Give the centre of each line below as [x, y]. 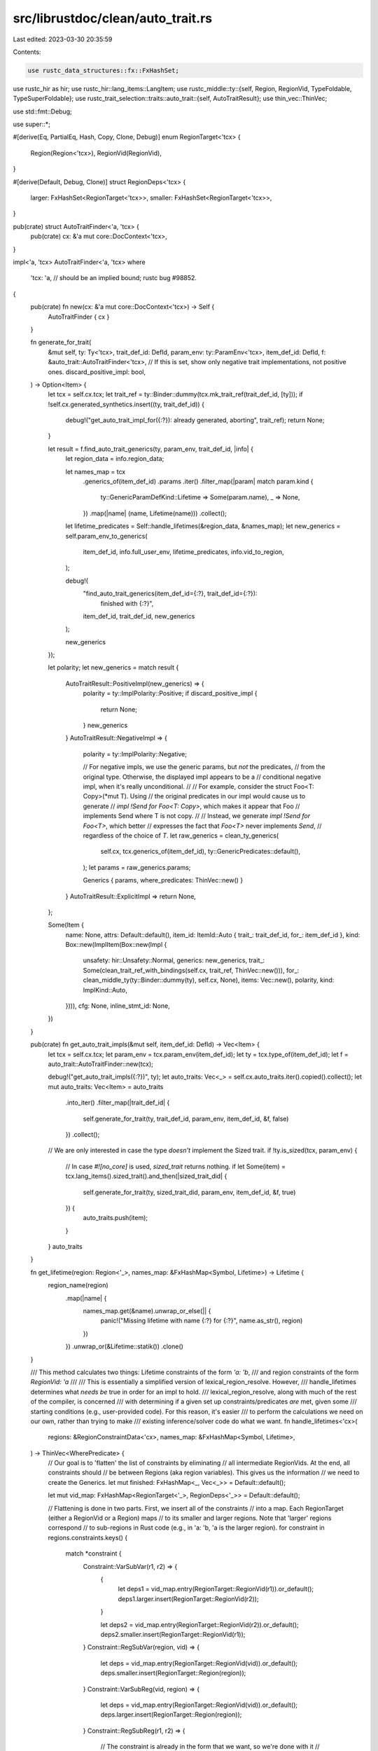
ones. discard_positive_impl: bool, [97, 372]
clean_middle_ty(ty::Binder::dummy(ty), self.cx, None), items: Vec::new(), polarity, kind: [209, 980]
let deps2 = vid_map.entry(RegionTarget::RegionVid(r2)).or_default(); [199, 1624]
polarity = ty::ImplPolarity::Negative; [135, 754]
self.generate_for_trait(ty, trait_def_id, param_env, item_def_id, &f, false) [186, 1119]
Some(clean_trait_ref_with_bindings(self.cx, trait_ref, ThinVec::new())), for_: [191, 970]
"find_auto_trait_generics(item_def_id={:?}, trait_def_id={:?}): [170, 594]
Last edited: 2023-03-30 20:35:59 [63, 39]
